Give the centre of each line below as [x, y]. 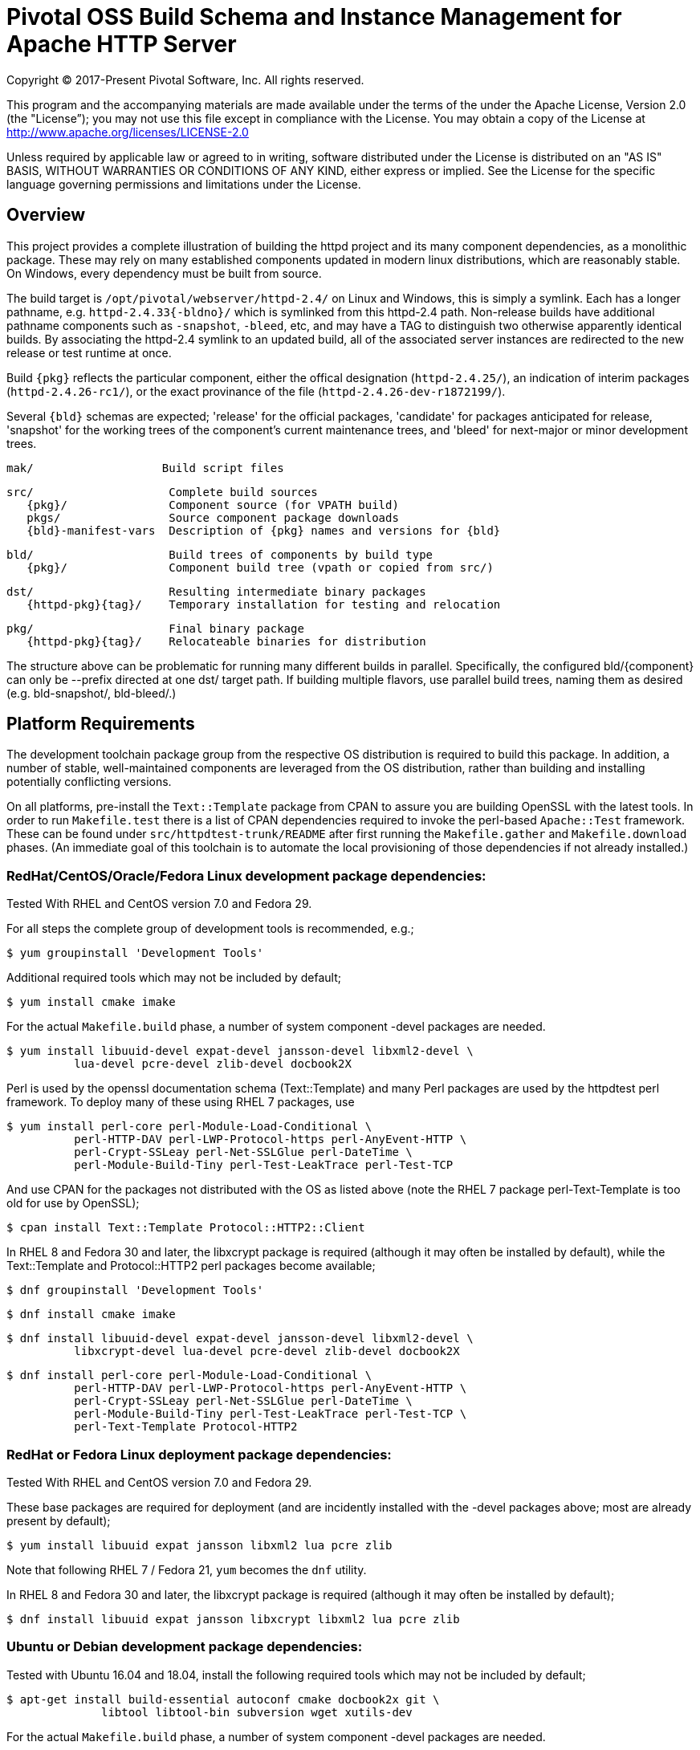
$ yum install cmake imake [91, 1002]
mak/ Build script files [145, 468]
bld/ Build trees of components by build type [220, 554]
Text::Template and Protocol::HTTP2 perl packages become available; [191, 1266]
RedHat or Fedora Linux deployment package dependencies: [199, 1454]
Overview [46, 215]
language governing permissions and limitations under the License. [184, 184]
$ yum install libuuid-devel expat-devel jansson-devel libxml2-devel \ [240, 1051]
